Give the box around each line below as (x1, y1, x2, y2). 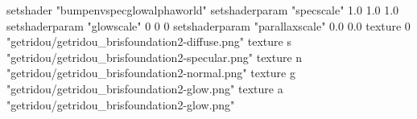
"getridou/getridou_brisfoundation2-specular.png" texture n (6, 48, 303, 65)
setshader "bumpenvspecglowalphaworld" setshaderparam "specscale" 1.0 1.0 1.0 (6, 2, 399, 18)
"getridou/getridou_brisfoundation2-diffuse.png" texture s (6, 33, 291, 50)
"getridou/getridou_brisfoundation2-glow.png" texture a (6, 80, 283, 96)
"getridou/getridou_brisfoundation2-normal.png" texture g (6, 64, 295, 81)
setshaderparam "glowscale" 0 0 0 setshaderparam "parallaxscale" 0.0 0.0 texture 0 (6, 17, 411, 34)
